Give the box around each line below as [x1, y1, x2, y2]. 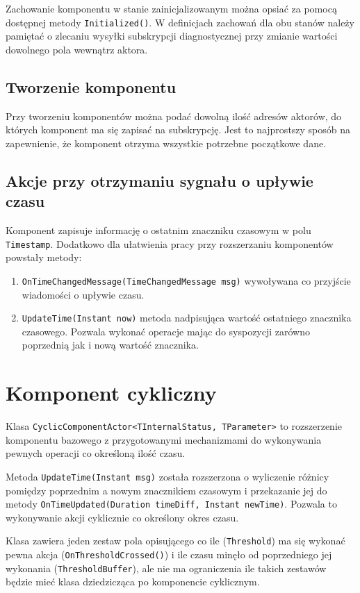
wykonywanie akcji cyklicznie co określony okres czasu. [6, 510, 239, 524]
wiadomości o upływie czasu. [22, 287, 145, 301]
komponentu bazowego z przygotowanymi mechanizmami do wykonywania [6, 432, 322, 446]
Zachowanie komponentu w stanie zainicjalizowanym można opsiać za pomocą [6, 1, 337, 15]
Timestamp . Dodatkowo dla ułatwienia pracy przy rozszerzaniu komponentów [6, 236, 334, 251]
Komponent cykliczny [6, 378, 217, 407]
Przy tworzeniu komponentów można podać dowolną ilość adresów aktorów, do [6, 108, 342, 123]
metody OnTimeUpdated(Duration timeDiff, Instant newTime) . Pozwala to [6, 496, 337, 511]
